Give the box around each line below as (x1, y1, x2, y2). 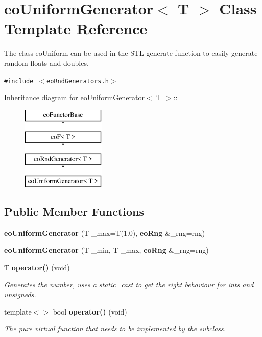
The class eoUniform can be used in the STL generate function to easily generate (4, 47, 258, 58)
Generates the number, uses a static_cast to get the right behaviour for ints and (4, 279, 254, 290)
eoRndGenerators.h (46, 77, 109, 85)
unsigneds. (4, 289, 36, 300)
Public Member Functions (4, 203, 144, 219)
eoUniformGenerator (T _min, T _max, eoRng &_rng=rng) (4, 245, 209, 255)
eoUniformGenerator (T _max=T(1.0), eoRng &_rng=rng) (4, 227, 205, 238)
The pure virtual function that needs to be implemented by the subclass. (4, 323, 226, 334)
